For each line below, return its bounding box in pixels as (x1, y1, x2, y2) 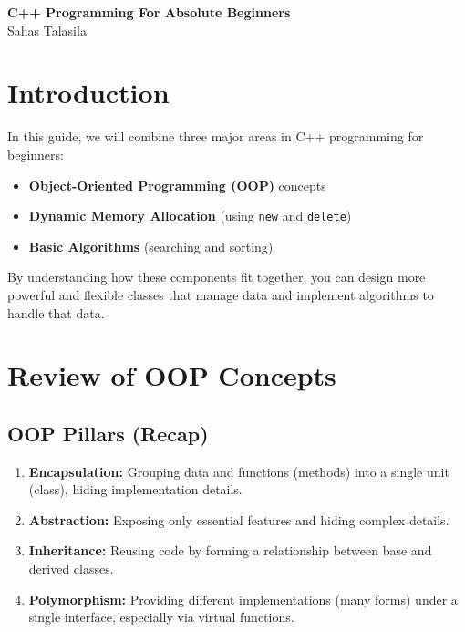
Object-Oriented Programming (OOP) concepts (28, 175, 326, 194)
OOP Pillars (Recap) (7, 419, 209, 447)
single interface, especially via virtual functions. (28, 607, 294, 627)
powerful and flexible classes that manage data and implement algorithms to (7, 285, 434, 304)
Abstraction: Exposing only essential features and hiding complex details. (28, 510, 449, 529)
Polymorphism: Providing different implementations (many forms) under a (28, 589, 458, 608)
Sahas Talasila (7, 20, 87, 39)
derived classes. (28, 559, 114, 578)
